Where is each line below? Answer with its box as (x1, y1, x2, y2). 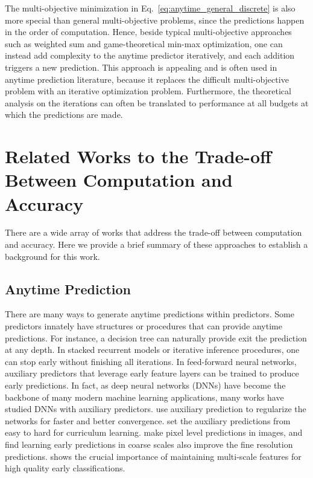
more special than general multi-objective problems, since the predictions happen (5, 13, 305, 26)
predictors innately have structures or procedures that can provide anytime (5, 320, 282, 332)
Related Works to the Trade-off (5, 144, 271, 169)
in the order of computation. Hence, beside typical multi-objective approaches (5, 25, 292, 38)
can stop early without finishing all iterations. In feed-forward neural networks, (5, 355, 297, 367)
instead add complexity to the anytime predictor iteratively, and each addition (5, 49, 295, 62)
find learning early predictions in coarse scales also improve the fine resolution (5, 438, 293, 450)
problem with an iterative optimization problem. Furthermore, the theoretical (5, 85, 291, 97)
